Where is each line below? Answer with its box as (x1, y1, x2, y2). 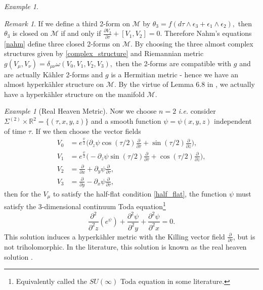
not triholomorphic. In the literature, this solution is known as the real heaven (4, 241, 247, 252)
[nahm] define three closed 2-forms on (4, 38, 120, 49)
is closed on (12, 28, 49, 38)
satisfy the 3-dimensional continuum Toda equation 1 (4, 200, 166, 212)
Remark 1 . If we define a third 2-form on (4, 18, 130, 28)
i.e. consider (178, 106, 216, 116)
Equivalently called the (16, 276, 87, 286)
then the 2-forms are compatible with (115, 58, 232, 68)
